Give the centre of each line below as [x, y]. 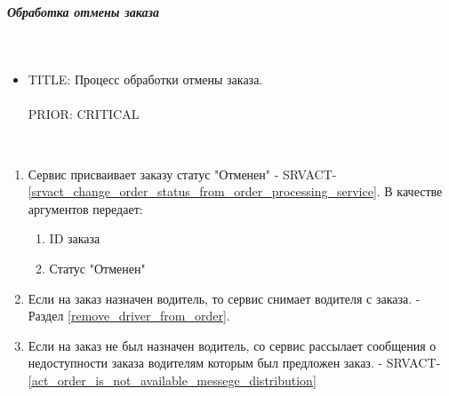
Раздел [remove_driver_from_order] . [129, 316]
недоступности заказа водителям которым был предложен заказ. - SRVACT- [234, 363]
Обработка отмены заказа [83, 11]
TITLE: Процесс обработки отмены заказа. [145, 79]
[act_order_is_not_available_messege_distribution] [172, 380]
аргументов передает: [85, 208]
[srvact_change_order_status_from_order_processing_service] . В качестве [235, 191]
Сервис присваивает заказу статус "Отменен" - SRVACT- [182, 174]
